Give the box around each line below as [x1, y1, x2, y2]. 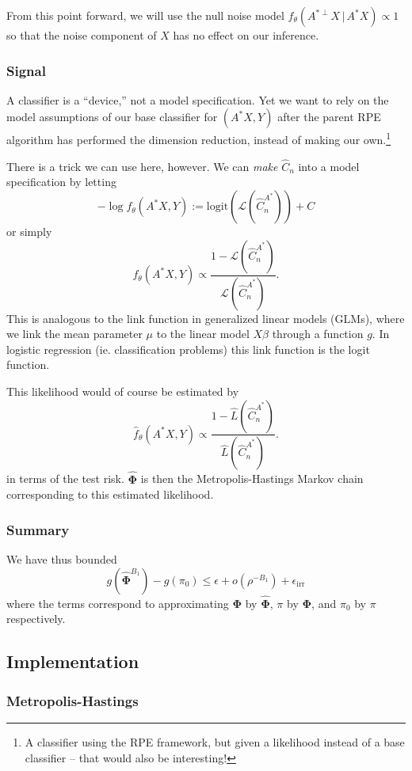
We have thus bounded [6, 551, 117, 567]
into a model [298, 158, 360, 174]
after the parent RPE [277, 108, 381, 125]
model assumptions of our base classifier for [6, 108, 218, 125]
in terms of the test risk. [6, 470, 124, 487]
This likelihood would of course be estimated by [6, 382, 239, 399]
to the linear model [156, 325, 250, 342]
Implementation [6, 649, 139, 674]
